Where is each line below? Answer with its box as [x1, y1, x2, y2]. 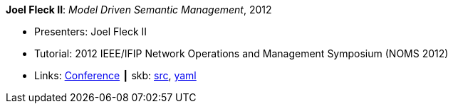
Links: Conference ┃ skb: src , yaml [34, 69, 197, 81]
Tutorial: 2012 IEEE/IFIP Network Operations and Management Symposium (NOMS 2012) [34, 47, 449, 59]
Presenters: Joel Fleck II [34, 25, 147, 38]
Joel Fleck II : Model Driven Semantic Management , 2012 [6, 4, 272, 16]
